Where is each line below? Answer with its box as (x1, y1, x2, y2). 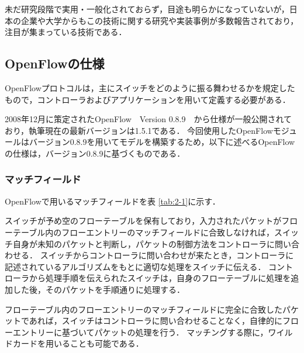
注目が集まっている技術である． (5, 26, 127, 38)
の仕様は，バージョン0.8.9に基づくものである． (5, 147, 185, 159)
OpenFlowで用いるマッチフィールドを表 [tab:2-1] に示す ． (5, 195, 220, 207)
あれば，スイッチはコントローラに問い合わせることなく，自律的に (29, 314, 283, 327)
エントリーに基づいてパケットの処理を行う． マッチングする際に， (12, 326, 268, 338)
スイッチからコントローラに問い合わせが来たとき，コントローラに (40, 249, 294, 261)
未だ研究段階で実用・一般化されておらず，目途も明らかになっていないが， (5, 3, 289, 15)
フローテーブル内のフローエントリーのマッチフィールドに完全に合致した (5, 303, 282, 315)
